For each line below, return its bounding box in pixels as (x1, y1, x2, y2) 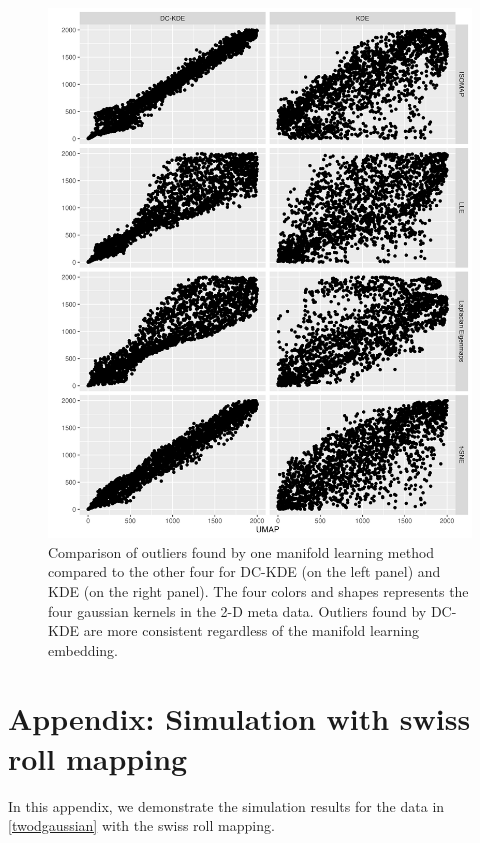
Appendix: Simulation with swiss (8, 698, 471, 739)
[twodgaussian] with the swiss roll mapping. (8, 815, 275, 836)
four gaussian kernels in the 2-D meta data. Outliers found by (48, 600, 427, 621)
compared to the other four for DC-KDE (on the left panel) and (48, 561, 441, 582)
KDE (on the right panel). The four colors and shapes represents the (48, 580, 469, 601)
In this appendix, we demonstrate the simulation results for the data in (8, 795, 445, 816)
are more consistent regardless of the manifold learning (83, 620, 420, 641)
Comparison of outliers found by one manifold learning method (48, 541, 435, 562)
